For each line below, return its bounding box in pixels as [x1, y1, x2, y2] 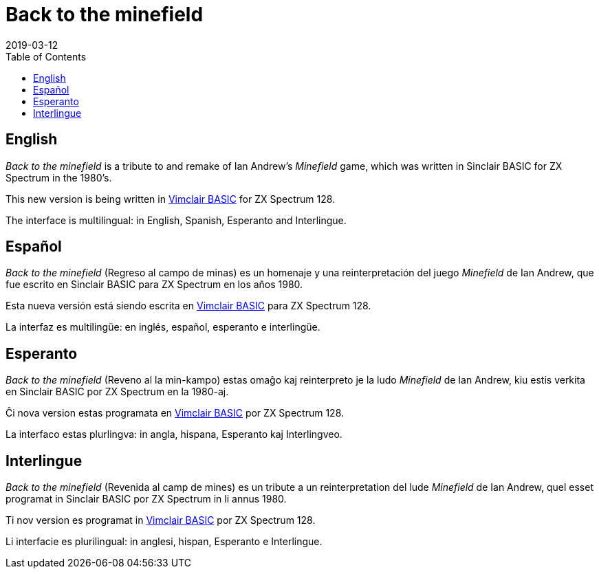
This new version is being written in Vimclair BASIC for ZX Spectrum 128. [6, 192, 336, 205]
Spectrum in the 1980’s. [6, 171, 112, 184]
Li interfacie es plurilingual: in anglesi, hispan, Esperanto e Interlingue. [6, 536, 323, 548]
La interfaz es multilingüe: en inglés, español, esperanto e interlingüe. [6, 321, 320, 333]
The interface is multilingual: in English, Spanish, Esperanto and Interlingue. [6, 214, 347, 226]
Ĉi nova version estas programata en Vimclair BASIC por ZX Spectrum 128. [6, 407, 345, 419]
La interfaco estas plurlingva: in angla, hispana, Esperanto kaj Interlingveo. [6, 428, 342, 441]
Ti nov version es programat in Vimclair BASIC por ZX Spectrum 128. [6, 514, 316, 527]
